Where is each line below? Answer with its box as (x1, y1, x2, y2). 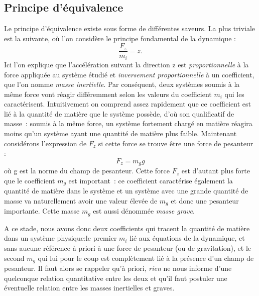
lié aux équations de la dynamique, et (129, 233, 245, 243)
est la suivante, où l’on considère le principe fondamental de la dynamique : (4, 33, 236, 43)
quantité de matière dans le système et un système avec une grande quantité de (4, 185, 248, 196)
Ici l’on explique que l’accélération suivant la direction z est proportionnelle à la (4, 59, 249, 69)
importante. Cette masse (4, 206, 80, 216)
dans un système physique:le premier (4, 233, 117, 243)
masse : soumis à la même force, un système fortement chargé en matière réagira (4, 118, 252, 129)
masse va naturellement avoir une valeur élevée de (4, 195, 158, 206)
